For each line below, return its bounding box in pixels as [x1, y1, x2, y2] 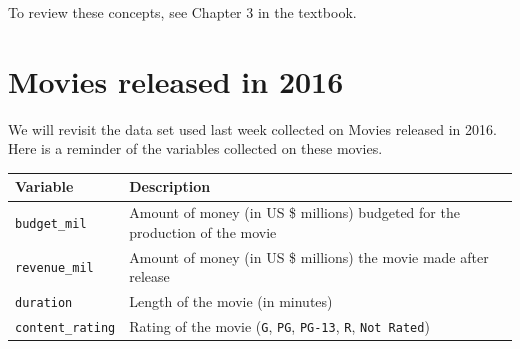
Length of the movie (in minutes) [129, 291, 333, 312]
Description [129, 176, 211, 197]
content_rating [15, 321, 116, 336]
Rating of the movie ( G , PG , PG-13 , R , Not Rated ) [129, 316, 430, 337]
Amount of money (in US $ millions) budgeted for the [129, 202, 460, 223]
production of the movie [129, 221, 277, 242]
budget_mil [15, 217, 87, 232]
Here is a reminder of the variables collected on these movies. [8, 138, 383, 159]
